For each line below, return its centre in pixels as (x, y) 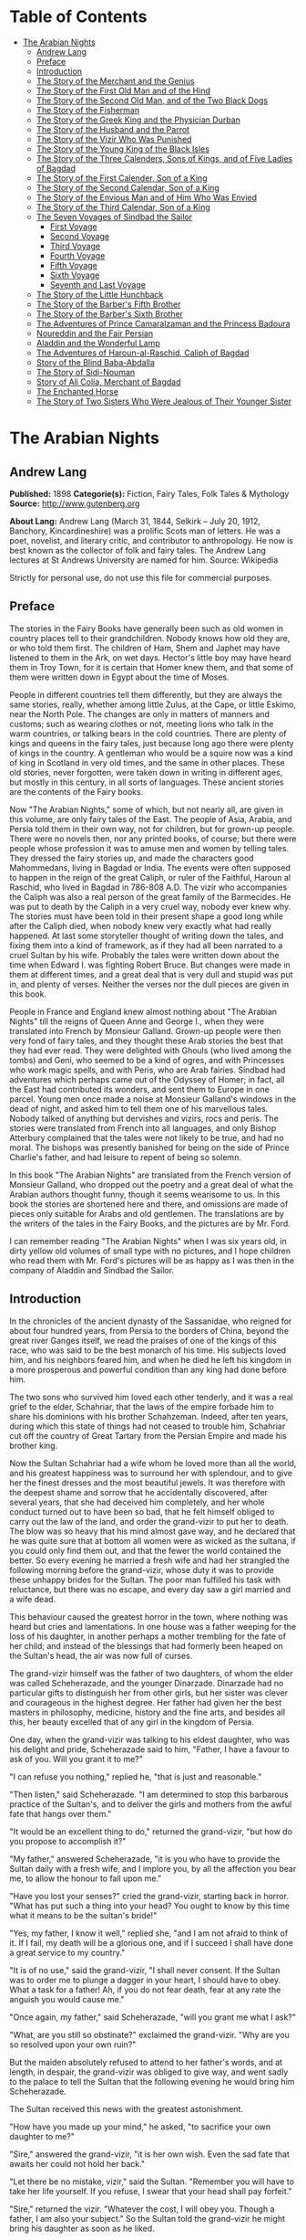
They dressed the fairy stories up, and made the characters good (132, 858)
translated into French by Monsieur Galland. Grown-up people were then (145, 1030)
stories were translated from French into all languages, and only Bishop (143, 1128)
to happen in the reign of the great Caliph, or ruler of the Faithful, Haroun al (150, 877)
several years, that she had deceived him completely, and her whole (137, 1502)
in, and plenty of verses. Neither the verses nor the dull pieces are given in (149, 984)
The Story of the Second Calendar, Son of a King (128, 187)
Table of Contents (78, 17)
